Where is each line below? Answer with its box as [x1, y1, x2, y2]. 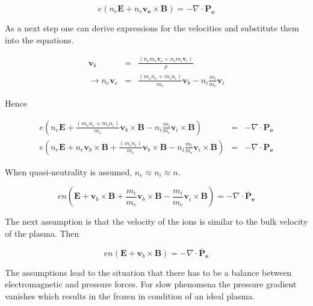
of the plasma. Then [5, 226, 79, 239]
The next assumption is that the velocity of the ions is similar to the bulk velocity [5, 215, 308, 228]
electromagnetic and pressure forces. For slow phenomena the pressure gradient [5, 278, 297, 290]
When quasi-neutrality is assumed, [5, 165, 132, 178]
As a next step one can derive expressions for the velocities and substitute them [5, 22, 299, 34]
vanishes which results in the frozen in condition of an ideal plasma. [5, 289, 255, 302]
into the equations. [5, 33, 74, 46]
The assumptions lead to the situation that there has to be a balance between [5, 266, 292, 278]
